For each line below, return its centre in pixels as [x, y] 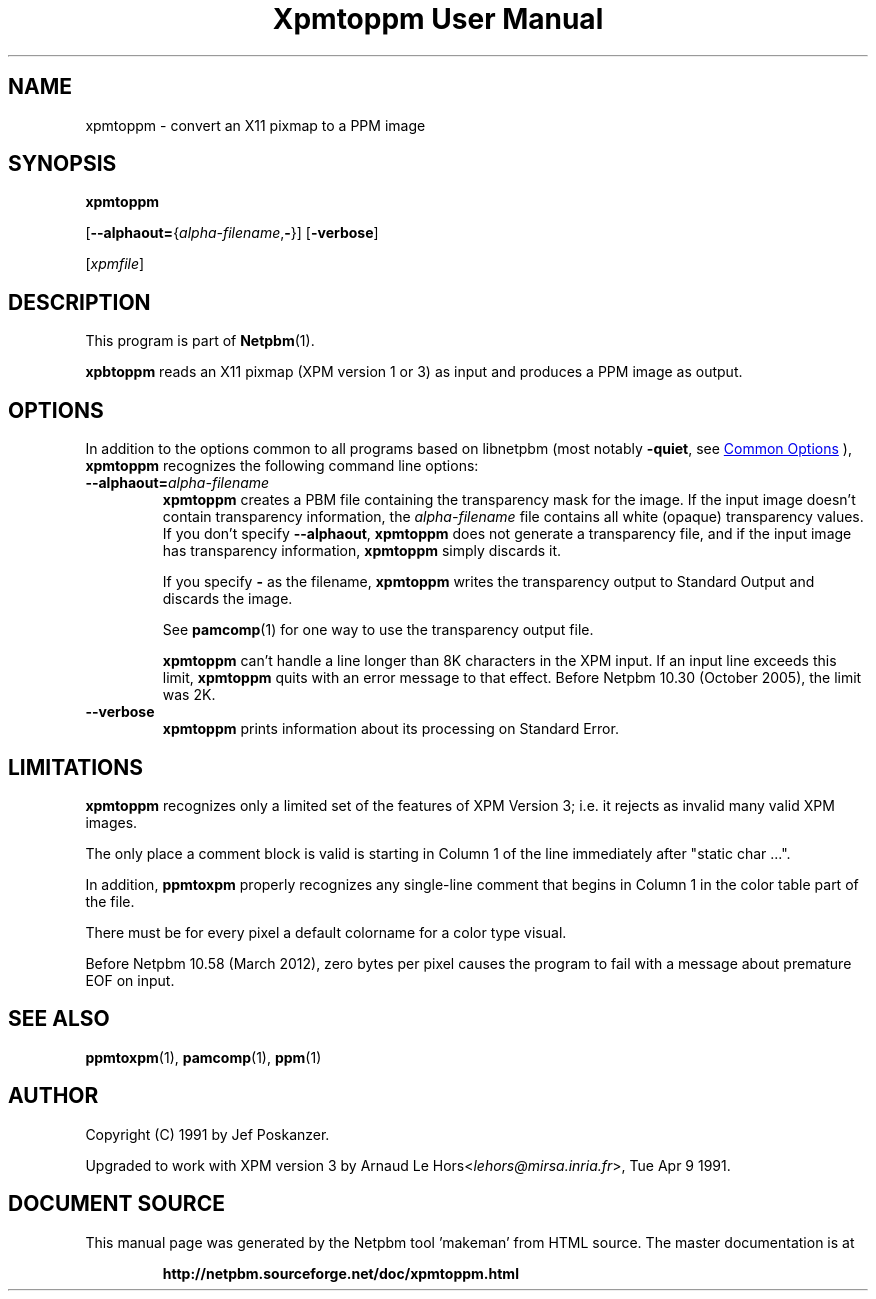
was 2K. [189, 695]
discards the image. [227, 599]
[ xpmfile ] [115, 264]
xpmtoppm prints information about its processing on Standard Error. [390, 729]
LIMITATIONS [76, 767]
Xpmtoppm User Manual [438, 19]
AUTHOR [53, 1096]
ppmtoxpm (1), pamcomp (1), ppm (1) [203, 1057]
